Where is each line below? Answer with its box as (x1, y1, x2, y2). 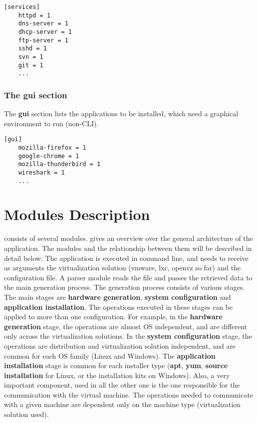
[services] (4, 3, 40, 10)
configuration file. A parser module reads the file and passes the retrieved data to (4, 272, 253, 282)
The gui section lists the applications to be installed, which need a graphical (4, 108, 239, 119)
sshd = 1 (18, 45, 47, 52)
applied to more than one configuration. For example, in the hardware (4, 311, 223, 322)
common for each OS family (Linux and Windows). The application (4, 350, 216, 361)
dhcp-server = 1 (18, 28, 72, 35)
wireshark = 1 (18, 169, 65, 176)
